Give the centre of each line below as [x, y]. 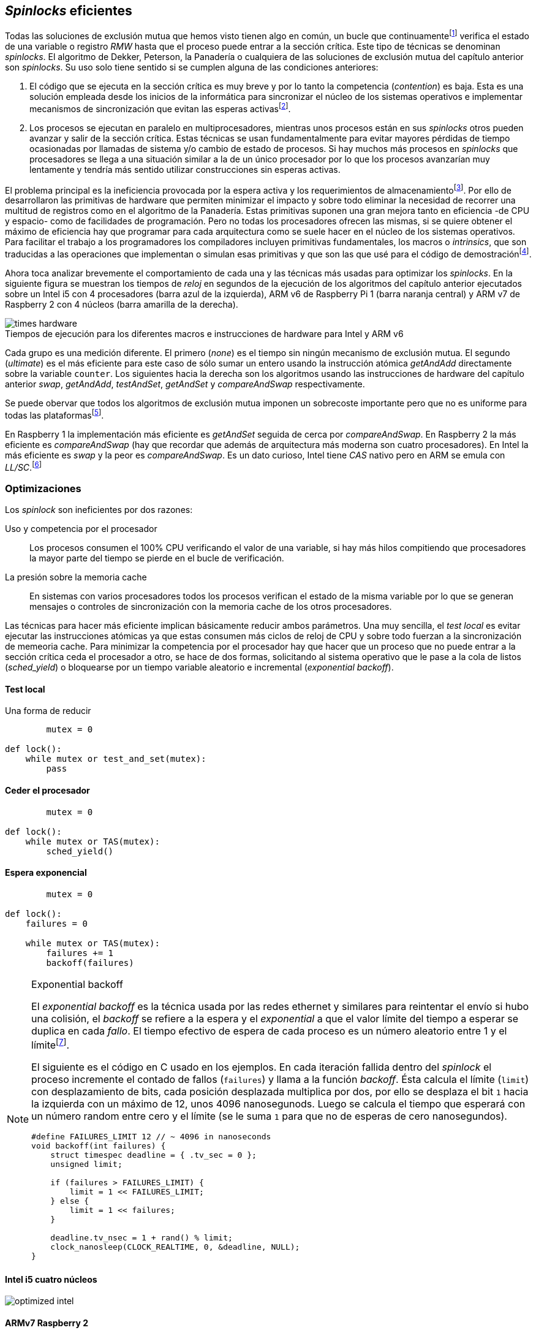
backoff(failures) [90, 963]
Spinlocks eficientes [69, 11]
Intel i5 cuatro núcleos [51, 1279]
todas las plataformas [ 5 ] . [55, 414]
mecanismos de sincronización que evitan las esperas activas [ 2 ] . [160, 108]
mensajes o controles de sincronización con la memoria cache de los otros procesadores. [211, 607]
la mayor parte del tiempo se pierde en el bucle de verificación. [157, 558]
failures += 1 [80, 953]
